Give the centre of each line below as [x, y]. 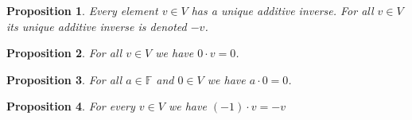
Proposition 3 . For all [64, 79]
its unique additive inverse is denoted [97, 26]
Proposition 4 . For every [71, 106]
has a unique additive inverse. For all [282, 10]
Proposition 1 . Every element [82, 10]
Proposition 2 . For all [64, 53]
